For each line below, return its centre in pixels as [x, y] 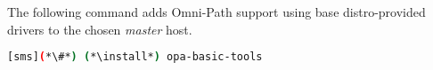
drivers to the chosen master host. [100, 29]
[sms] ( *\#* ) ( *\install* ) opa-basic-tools [135, 57]
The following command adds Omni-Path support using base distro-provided [216, 12]
